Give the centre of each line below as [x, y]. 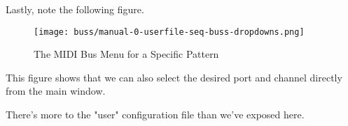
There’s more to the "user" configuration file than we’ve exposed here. [155, 115]
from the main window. [56, 91]
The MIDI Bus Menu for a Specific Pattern [126, 54]
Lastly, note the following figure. [75, 9]
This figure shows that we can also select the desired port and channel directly [174, 77]
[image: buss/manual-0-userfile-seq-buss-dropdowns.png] [169, 32]
